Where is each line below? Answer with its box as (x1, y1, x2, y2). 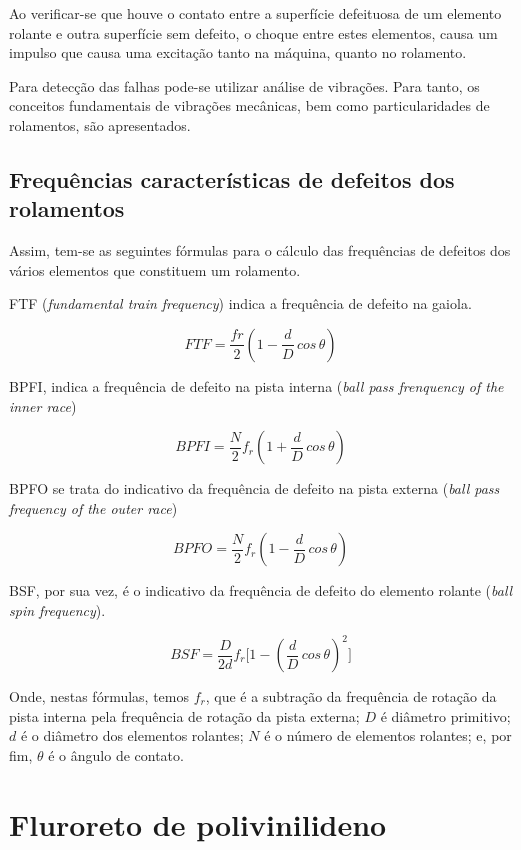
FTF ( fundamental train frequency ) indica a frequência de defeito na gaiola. (9, 293, 472, 314)
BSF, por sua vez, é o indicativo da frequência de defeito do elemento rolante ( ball (9, 580, 513, 601)
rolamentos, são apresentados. (9, 114, 191, 135)
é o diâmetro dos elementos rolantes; (20, 725, 244, 746)
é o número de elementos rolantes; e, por (264, 725, 512, 746)
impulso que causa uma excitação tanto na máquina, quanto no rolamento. (9, 42, 467, 63)
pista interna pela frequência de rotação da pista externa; (9, 705, 360, 726)
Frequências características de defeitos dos (9, 163, 455, 194)
